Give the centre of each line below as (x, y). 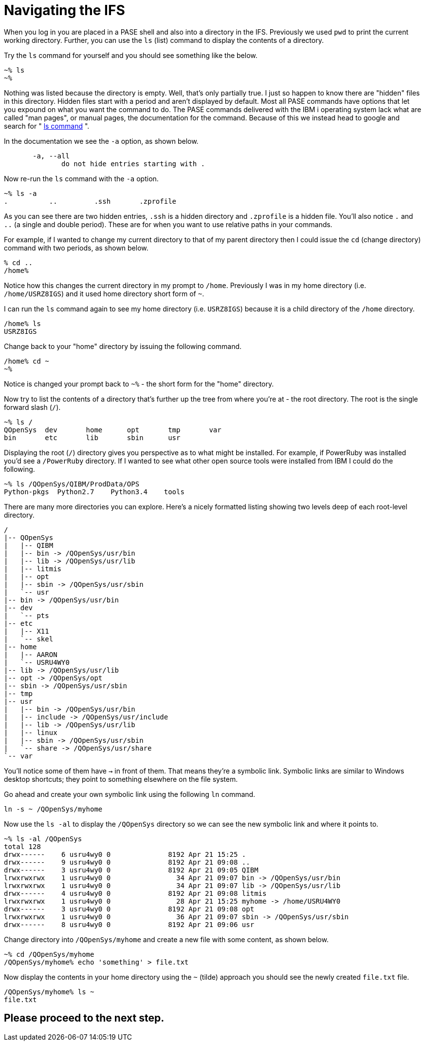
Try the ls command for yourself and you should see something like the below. (131, 55)
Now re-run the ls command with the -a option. (81, 178)
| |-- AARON (31, 654)
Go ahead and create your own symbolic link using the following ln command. (130, 794)
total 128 (22, 846)
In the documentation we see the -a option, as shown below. (101, 141)
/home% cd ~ (27, 361)
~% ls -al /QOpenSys (43, 839)
